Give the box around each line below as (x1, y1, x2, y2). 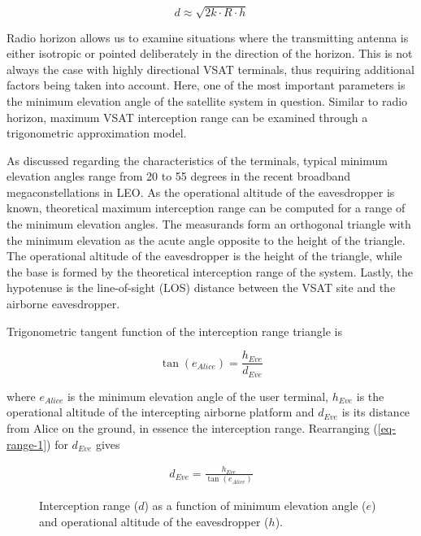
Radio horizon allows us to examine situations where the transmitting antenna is (7, 28, 409, 46)
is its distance (341, 403, 410, 421)
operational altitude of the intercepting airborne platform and (7, 403, 315, 421)
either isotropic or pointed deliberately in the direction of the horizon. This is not (7, 45, 413, 62)
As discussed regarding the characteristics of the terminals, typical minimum (7, 151, 388, 168)
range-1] (7, 435, 47, 452)
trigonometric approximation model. (7, 124, 187, 142)
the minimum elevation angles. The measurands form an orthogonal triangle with (7, 216, 411, 233)
